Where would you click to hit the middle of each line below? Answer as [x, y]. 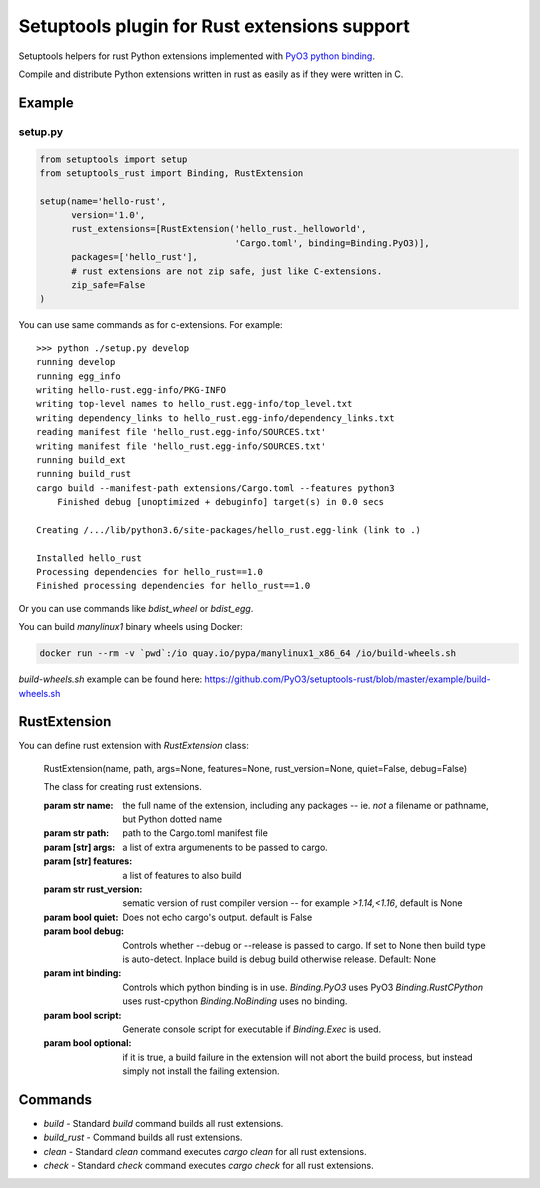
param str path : [76, 833]
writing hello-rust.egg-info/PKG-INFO [131, 389]
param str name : [78, 805]
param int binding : [82, 973]
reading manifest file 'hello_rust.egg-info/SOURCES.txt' [181, 432]
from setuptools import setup [113, 159]
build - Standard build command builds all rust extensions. [163, 1123]
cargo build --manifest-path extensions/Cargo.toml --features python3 [215, 488]
